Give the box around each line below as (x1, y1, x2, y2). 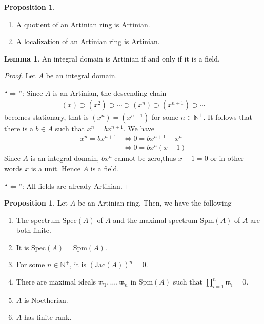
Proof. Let (4, 70, 36, 81)
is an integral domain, (30, 153, 99, 164)
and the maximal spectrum (113, 214, 198, 225)
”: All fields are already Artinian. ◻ (18, 180, 132, 191)
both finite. (16, 225, 51, 235)
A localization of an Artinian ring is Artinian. (16, 36, 160, 47)
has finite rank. (24, 312, 72, 322)
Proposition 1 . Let (4, 197, 68, 208)
